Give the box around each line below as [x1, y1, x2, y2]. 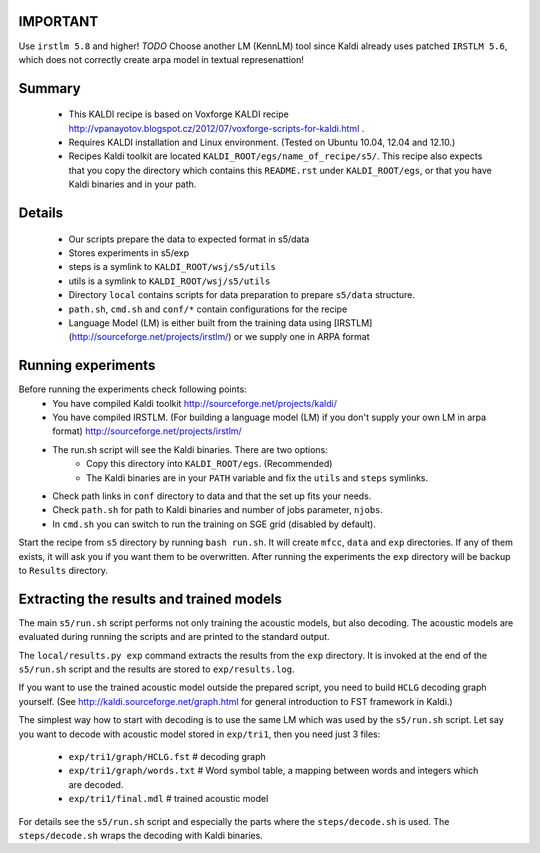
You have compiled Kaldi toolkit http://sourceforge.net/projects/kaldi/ [52, 397, 337, 409]
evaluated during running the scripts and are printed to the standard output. [18, 631, 330, 643]
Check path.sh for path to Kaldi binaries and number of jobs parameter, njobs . [52, 504, 384, 516]
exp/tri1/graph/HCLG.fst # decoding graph [68, 751, 267, 763]
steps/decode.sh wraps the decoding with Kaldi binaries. [18, 829, 264, 841]
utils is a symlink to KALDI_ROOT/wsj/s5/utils [68, 275, 271, 287]
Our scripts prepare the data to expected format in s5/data [68, 233, 310, 245]
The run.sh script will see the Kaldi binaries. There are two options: [52, 443, 329, 455]
